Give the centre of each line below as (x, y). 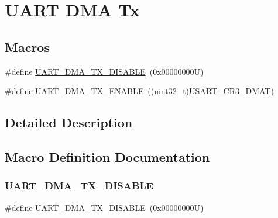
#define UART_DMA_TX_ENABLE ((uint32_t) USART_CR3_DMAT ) (139, 91)
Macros (27, 46)
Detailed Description (69, 122)
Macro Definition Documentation (107, 156)
